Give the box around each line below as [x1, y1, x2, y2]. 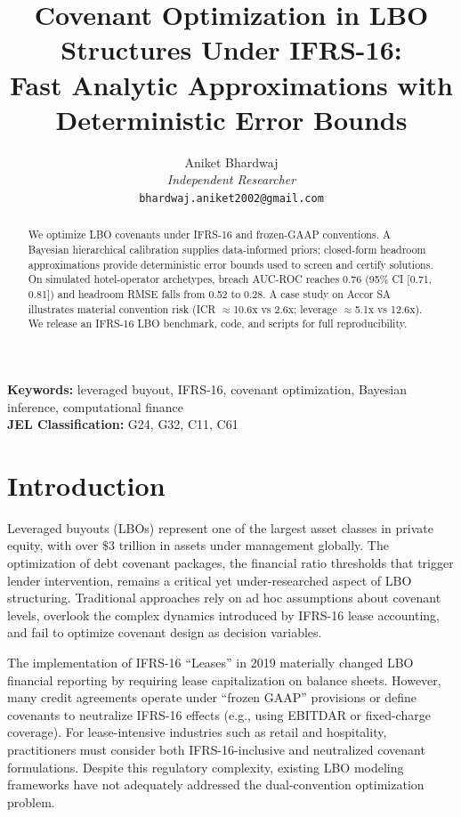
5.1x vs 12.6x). [354, 301, 423, 316]
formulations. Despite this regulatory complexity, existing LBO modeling [7, 757, 404, 776]
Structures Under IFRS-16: [61, 31, 402, 68]
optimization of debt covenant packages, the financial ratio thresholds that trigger [7, 554, 454, 572]
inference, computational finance [7, 397, 184, 416]
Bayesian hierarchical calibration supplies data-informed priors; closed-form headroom [28, 241, 426, 256]
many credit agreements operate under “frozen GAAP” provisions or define [7, 688, 417, 707]
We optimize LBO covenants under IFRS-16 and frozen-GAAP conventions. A [28, 227, 391, 242]
